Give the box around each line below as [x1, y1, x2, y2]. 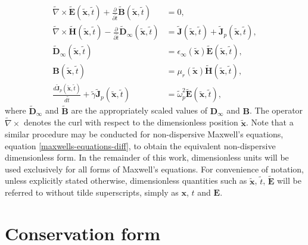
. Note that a [245, 116, 294, 128]
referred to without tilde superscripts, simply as [5, 186, 179, 199]
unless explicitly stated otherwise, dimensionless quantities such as [5, 174, 247, 187]
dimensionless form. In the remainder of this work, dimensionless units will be [5, 151, 289, 164]
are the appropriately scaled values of [71, 104, 207, 117]
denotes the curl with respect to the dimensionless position [23, 116, 238, 128]
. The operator [249, 104, 303, 117]
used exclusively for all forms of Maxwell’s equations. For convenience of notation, [5, 162, 304, 175]
